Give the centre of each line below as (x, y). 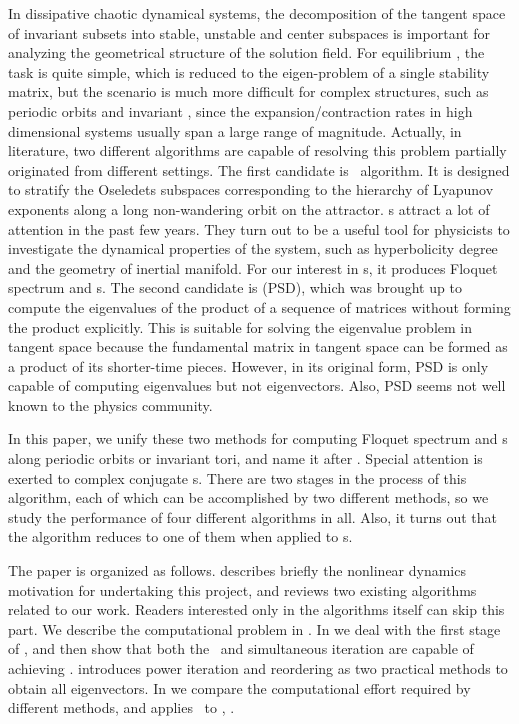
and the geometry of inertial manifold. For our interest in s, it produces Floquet (253, 267)
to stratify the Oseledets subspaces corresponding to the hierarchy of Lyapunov (251, 189)
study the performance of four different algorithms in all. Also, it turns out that (253, 516)
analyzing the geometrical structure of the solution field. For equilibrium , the (246, 52)
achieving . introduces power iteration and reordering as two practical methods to (258, 668)
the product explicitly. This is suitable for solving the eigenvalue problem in (240, 326)
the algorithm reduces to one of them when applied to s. (180, 536)
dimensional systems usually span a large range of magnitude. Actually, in (235, 130)
